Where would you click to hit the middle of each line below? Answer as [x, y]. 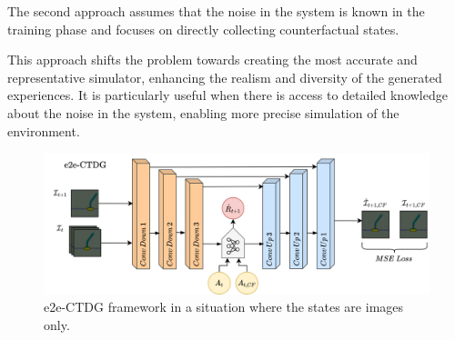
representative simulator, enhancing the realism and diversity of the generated [225, 77]
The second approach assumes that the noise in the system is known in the [216, 11]
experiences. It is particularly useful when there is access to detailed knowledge [227, 95]
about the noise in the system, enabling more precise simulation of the [203, 112]
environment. [44, 130]
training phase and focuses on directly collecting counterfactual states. [203, 29]
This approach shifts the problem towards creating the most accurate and [212, 60]
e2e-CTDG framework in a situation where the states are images [224, 307]
